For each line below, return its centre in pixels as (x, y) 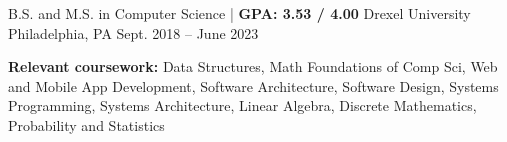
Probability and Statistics (86, 124)
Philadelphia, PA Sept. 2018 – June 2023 (133, 32)
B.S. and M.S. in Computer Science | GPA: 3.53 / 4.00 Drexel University (239, 13)
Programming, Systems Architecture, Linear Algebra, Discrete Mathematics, (242, 105)
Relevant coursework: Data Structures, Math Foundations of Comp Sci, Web (253, 66)
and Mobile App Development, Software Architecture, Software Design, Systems (253, 85)
